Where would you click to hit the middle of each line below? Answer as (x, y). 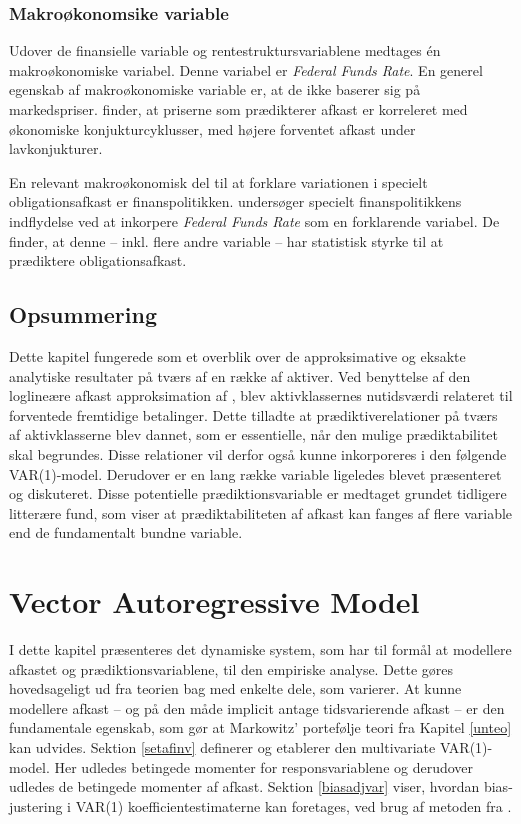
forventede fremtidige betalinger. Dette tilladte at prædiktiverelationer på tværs (253, 414)
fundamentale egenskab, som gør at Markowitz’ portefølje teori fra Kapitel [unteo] (260, 727)
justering (36, 805)
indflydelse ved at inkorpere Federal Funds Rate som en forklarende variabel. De (254, 220)
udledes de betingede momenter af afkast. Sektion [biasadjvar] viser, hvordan (244, 786)
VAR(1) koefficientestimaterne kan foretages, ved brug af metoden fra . (293, 805)
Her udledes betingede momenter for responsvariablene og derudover (264, 766)
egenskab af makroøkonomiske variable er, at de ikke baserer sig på (215, 89)
